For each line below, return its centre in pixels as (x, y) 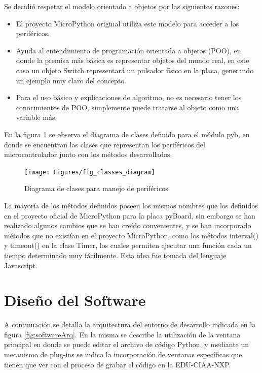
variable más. (36, 117)
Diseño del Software (75, 300)
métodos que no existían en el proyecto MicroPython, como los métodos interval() (131, 235)
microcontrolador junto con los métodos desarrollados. (88, 154)
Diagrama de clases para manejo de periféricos (96, 188)
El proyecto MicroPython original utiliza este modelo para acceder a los (127, 23)
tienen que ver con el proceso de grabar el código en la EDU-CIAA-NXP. (118, 364)
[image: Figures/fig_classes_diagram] (90, 172)
